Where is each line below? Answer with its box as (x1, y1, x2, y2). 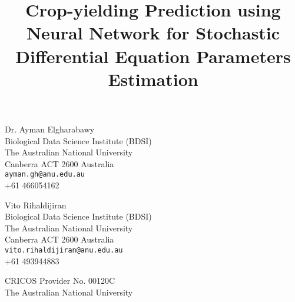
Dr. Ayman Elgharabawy (5, 122, 95, 135)
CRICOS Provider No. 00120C (5, 274, 115, 287)
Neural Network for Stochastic (26, 21, 280, 45)
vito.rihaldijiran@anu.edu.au (5, 245, 123, 254)
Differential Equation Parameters (15, 44, 291, 68)
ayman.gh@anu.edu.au (5, 170, 85, 179)
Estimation (108, 67, 198, 91)
